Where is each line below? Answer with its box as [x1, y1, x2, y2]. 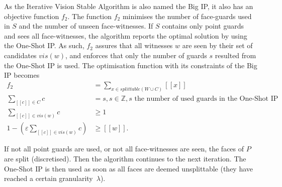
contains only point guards [162, 21, 244, 31]
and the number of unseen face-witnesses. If [19, 21, 153, 31]
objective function [4, 11, 59, 21]
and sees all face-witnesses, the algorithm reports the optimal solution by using [4, 30, 247, 41]
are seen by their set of [182, 40, 253, 51]
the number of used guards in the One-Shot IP [134, 95, 278, 102]
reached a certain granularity [4, 173, 93, 183]
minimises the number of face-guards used [122, 11, 252, 21]
